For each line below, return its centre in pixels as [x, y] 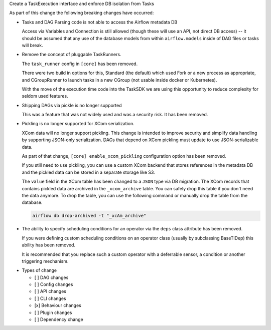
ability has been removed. [48, 245]
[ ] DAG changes [51, 277]
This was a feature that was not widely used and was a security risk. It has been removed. [115, 115]
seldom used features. [45, 96]
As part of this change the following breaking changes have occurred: [82, 13]
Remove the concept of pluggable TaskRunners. [72, 55]
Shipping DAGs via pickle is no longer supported [72, 105]
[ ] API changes [50, 291]
